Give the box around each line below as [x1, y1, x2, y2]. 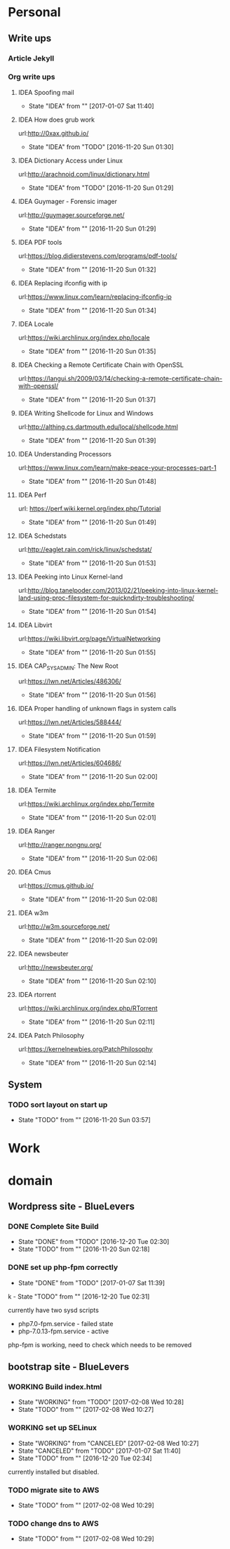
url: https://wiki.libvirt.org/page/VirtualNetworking [18, 634, 161, 643]
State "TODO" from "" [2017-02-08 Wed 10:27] [18, 1406, 154, 1414]
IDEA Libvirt [18, 620, 53, 629]
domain [8, 1172, 53, 1188]
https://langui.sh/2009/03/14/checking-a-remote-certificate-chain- [27, 374, 223, 383]
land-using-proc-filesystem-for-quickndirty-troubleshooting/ [18, 593, 195, 602]
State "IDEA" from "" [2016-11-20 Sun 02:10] [28, 977, 156, 985]
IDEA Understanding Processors [18, 449, 111, 458]
